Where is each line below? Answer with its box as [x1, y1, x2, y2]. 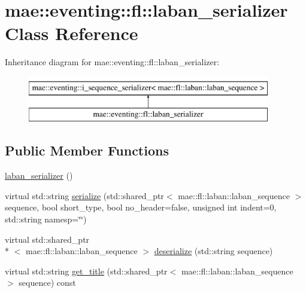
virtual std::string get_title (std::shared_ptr [5, 264, 168, 277]
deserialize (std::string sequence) [154, 245, 273, 257]
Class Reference [5, 21, 138, 45]
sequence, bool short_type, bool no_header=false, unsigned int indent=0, [5, 201, 277, 213]
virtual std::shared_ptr [5, 233, 90, 245]
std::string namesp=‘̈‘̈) [5, 213, 87, 225]
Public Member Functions [5, 141, 169, 160]
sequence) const [19, 276, 76, 289]
